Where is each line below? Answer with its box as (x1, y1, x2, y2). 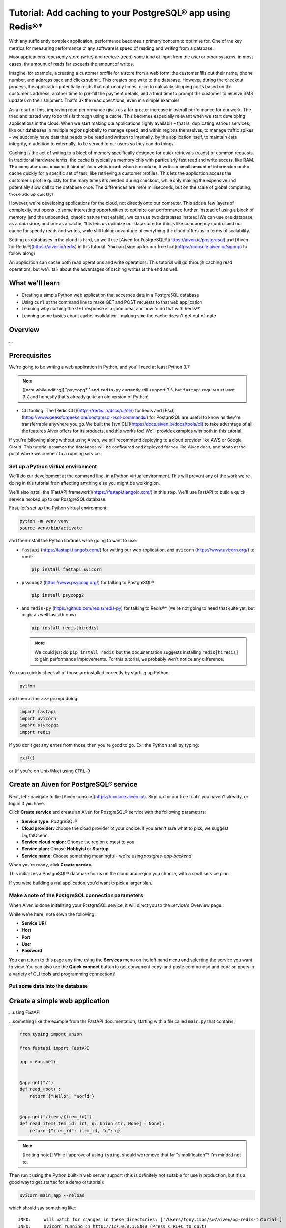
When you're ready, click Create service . (9, 862, 93, 868)
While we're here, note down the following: (9, 911, 96, 917)
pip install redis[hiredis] (31, 625, 99, 631)
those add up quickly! (9, 191, 53, 197)
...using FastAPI (9, 1009, 41, 1015)
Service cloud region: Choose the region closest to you (21, 839, 135, 845)
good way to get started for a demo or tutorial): (9, 1179, 105, 1185)
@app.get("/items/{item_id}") (19, 1114, 92, 1120)
